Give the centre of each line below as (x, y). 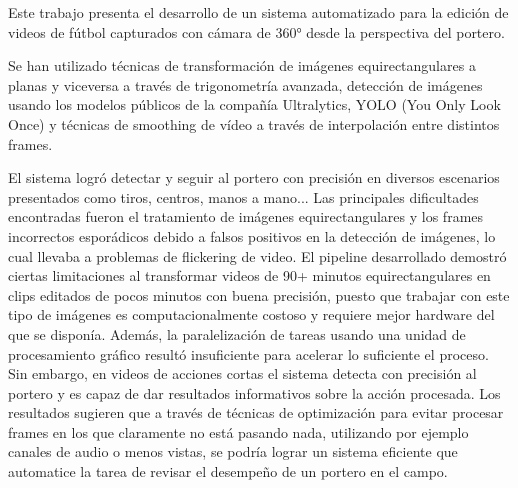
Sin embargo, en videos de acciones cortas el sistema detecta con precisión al (242, 373)
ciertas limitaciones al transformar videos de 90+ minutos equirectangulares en (249, 275)
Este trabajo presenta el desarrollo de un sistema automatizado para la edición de (258, 12)
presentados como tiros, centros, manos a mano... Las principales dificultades (243, 196)
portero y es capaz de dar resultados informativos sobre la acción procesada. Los (254, 392)
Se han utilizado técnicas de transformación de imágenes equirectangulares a (242, 65)
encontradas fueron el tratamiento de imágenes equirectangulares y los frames (246, 216)
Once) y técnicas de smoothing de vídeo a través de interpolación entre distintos (254, 123)
